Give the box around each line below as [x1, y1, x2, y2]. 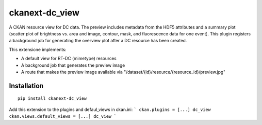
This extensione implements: [9, 47, 66, 52]
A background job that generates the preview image [21, 62, 125, 68]
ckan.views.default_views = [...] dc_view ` [9, 114, 117, 119]
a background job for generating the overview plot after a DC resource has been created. [9, 38, 187, 44]
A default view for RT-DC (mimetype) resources [21, 56, 116, 62]
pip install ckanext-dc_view [17, 96, 87, 101]
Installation [9, 81, 44, 90]
